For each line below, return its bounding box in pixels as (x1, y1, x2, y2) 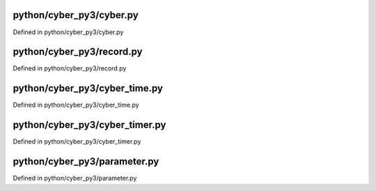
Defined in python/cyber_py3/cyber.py (13, 28, 124, 36)
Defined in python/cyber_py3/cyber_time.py (13, 101, 139, 109)
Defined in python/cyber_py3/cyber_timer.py (13, 137, 141, 146)
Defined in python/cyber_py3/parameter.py (13, 174, 137, 183)
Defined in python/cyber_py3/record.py (13, 64, 127, 72)
